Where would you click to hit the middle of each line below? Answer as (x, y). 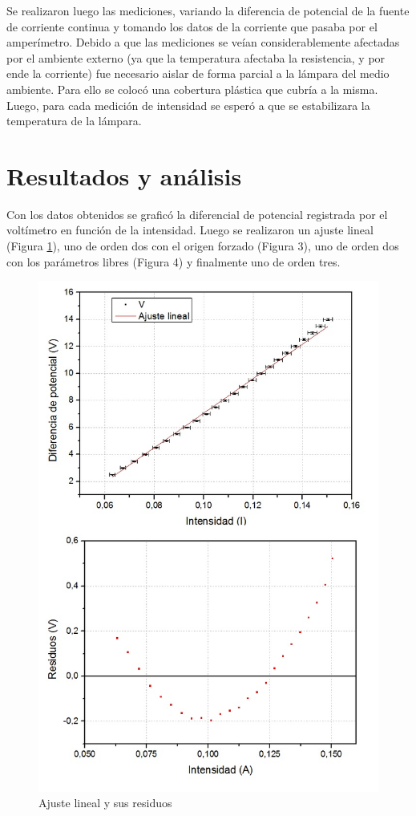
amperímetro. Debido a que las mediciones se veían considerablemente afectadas (203, 42)
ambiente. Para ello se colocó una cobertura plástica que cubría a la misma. (192, 89)
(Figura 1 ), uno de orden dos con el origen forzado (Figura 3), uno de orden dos (203, 246)
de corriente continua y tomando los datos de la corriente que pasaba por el (192, 26)
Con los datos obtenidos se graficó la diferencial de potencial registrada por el (197, 214)
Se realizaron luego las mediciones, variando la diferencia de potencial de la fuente (208, 10)
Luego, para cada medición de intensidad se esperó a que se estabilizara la (188, 105)
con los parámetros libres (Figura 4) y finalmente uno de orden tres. (174, 261)
